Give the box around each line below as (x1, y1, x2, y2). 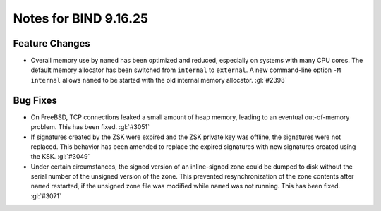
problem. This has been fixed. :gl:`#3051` (30, 123, 150, 131)
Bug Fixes (13, 94, 58, 106)
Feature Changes (13, 37, 91, 49)
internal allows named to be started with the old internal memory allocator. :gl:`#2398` (30, 76, 287, 84)
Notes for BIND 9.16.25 (13, 11, 148, 26)
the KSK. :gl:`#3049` (30, 152, 90, 161)
